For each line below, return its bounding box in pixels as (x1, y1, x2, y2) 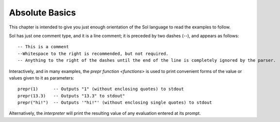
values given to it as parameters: (9, 75, 75, 81)
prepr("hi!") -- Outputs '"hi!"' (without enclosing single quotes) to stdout (17, 100, 212, 106)
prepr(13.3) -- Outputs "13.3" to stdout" (17, 93, 126, 98)
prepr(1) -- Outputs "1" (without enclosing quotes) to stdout (17, 86, 184, 92)
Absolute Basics (9, 7, 76, 18)
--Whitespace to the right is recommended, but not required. (17, 51, 169, 56)
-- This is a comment (17, 44, 69, 50)
